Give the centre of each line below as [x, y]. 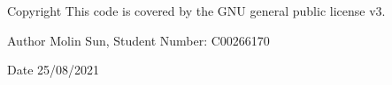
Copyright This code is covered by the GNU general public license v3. [196, 11]
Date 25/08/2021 [54, 70]
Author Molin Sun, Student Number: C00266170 [138, 40]
